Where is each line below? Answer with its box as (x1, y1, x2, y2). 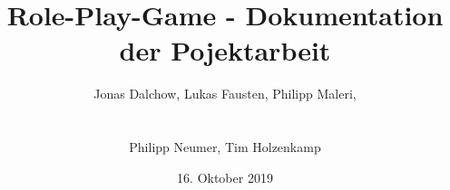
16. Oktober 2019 (177, 167, 273, 186)
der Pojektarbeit (119, 32, 331, 69)
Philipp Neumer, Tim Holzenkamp (129, 138, 321, 157)
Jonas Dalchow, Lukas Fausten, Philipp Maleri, (93, 84, 357, 103)
